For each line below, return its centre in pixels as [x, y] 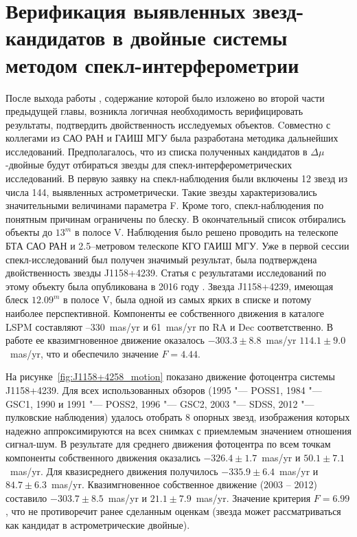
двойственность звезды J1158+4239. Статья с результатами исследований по [166, 273]
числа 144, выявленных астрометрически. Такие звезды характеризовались [161, 191]
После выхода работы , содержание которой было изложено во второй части [165, 97]
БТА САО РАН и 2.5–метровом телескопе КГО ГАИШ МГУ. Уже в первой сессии [177, 246]
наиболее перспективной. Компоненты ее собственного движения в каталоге [165, 313]
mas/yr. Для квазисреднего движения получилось [114, 471]
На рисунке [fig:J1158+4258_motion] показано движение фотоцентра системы [170, 376]
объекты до [29, 232]
